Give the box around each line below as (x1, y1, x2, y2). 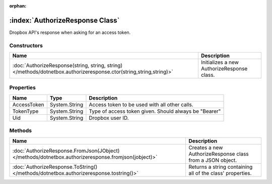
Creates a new (188, 144, 223, 151)
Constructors (9, 42, 43, 49)
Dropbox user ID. (89, 114, 129, 121)
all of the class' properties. (188, 169, 252, 176)
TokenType (12, 108, 39, 115)
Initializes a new (200, 59, 239, 66)
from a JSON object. (188, 157, 237, 164)
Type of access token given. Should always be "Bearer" (89, 108, 221, 115)
